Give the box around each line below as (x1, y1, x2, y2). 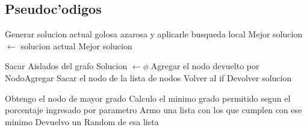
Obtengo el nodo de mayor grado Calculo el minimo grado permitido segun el (5, 91, 291, 104)
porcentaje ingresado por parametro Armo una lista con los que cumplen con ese (5, 104, 302, 116)
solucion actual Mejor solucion (20, 39, 132, 52)
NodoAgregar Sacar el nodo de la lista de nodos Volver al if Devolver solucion (5, 71, 292, 84)
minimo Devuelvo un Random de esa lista (5, 115, 159, 128)
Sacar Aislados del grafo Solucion (5, 60, 128, 72)
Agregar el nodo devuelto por (150, 60, 259, 72)
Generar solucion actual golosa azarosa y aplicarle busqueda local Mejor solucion (5, 28, 303, 40)
